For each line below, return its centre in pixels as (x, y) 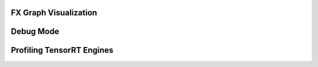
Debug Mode (35, 31)
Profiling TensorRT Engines (62, 50)
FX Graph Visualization (54, 13)
